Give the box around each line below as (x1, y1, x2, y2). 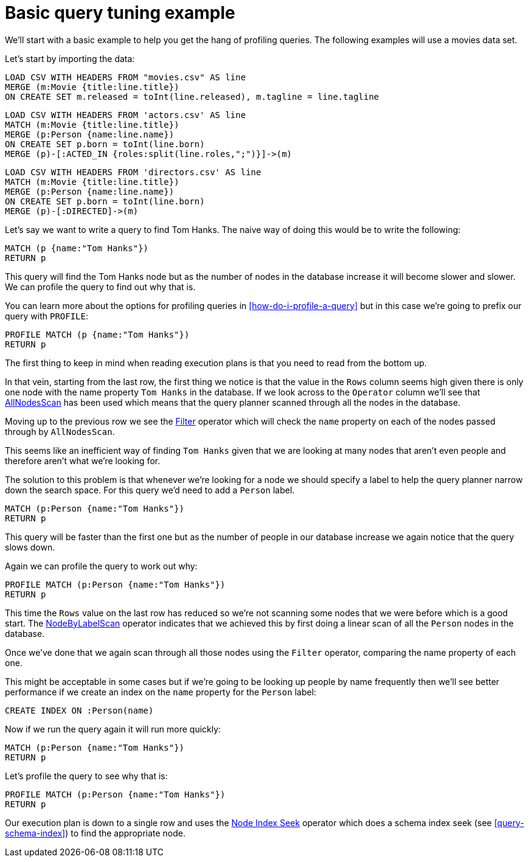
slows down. (5, 541, 55, 552)
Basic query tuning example (5, 2, 235, 23)
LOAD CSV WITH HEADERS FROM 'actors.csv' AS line (5, 109, 246, 120)
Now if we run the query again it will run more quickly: (5, 723, 221, 734)
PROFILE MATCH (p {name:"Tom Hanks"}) (5, 329, 190, 339)
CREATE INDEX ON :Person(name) (5, 705, 154, 715)
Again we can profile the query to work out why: (5, 560, 198, 571)
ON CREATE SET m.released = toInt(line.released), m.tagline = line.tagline (5, 91, 379, 102)
